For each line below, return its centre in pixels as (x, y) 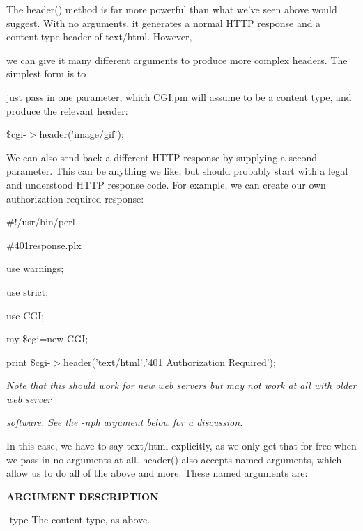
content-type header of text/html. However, (99, 37)
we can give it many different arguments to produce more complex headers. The (177, 60)
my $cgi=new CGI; (47, 339)
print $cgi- (29, 362)
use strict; (28, 291)
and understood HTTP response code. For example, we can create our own (166, 184)
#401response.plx (44, 245)
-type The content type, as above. (78, 520)
